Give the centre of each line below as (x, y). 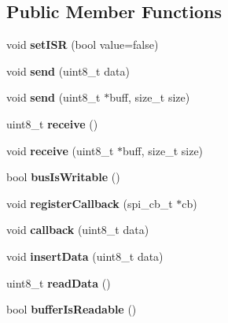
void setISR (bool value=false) (83, 45)
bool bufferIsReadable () (72, 309)
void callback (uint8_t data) (78, 230)
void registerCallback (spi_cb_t (90, 203)
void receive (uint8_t (60, 150)
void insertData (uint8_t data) (85, 256)
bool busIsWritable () (63, 177)
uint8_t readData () (59, 282)
